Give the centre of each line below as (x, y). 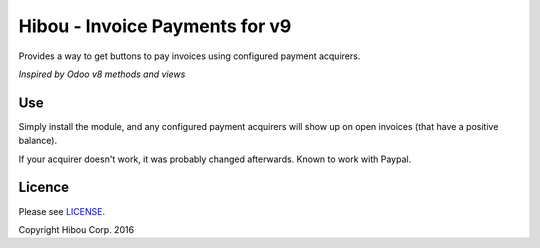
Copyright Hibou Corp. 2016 (76, 229)
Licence (44, 187)
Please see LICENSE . (61, 211)
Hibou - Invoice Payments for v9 (155, 26)
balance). (38, 141)
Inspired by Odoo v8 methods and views (102, 74)
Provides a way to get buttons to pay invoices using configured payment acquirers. (189, 56)
